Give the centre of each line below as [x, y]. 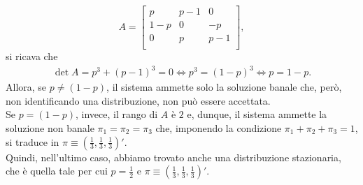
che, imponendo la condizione [219, 128]
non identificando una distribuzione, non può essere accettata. [138, 100]
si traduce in [33, 141]
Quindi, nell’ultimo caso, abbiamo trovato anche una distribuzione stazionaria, [173, 157]
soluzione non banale [50, 128]
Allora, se [26, 87]
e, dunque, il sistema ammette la [257, 114]
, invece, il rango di [117, 114]
